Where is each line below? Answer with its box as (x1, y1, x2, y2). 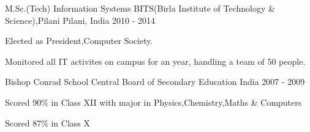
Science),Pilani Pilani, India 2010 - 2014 (5, 13, 156, 26)
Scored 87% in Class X (5, 116, 91, 129)
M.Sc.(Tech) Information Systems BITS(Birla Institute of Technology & (5, 2, 275, 14)
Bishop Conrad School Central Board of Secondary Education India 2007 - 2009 (5, 75, 305, 88)
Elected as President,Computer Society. (5, 34, 153, 47)
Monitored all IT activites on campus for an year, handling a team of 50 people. (5, 54, 306, 67)
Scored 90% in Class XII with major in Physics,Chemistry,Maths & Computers (5, 95, 302, 108)
